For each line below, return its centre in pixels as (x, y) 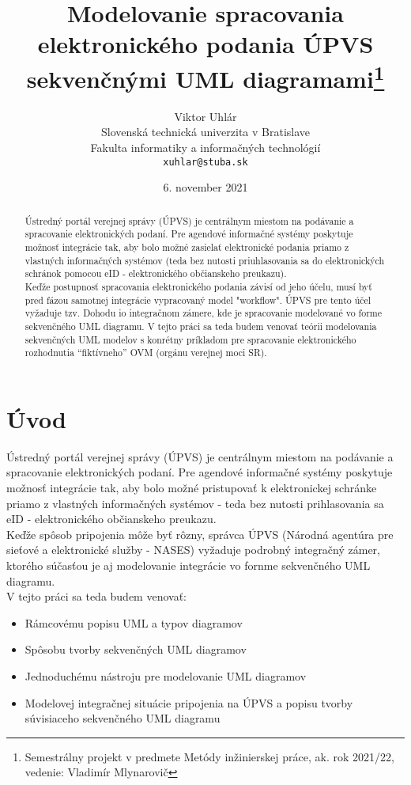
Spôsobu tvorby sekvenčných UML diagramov (136, 649)
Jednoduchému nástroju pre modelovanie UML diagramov (166, 675)
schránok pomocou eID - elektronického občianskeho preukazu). (156, 273)
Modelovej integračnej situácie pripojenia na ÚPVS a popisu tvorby (189, 702)
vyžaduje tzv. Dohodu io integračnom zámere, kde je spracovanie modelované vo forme (203, 313)
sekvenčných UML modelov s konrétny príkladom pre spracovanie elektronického (190, 339)
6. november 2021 (205, 187)
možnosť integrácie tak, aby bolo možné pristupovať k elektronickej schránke (192, 487)
